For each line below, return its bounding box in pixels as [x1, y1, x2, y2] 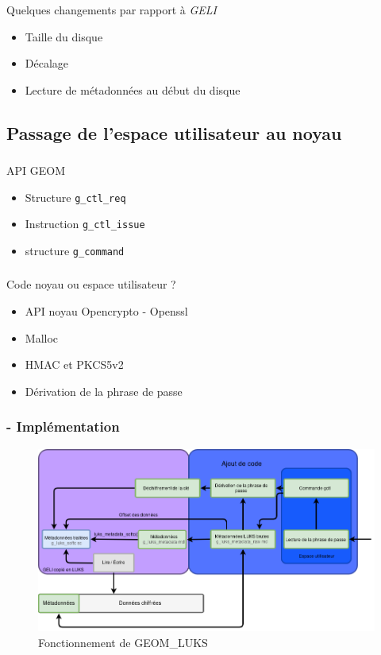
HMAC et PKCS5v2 [25, 356, 124, 373]
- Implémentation [6, 417, 120, 436]
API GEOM [6, 162, 66, 178]
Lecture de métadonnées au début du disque [25, 81, 241, 98]
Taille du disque [25, 28, 103, 45]
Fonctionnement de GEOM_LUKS [38, 634, 208, 651]
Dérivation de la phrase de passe [25, 382, 183, 399]
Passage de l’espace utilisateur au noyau [6, 120, 342, 145]
